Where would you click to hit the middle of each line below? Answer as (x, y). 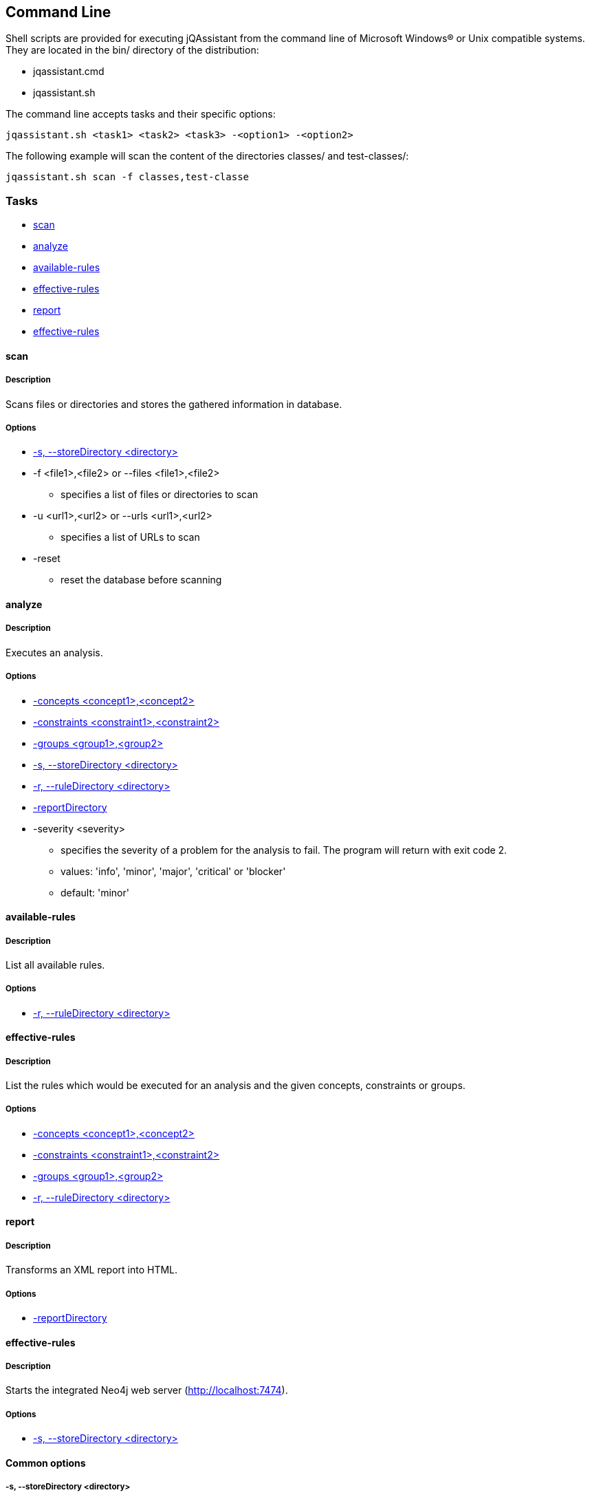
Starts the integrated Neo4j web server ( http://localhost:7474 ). (147, 1390)
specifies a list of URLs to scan (130, 537)
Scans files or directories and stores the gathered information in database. (174, 404)
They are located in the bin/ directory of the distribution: (132, 50)
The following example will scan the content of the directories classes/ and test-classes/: (207, 156)
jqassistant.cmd (69, 72)
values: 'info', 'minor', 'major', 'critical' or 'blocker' (173, 871)
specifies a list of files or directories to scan (160, 495)
